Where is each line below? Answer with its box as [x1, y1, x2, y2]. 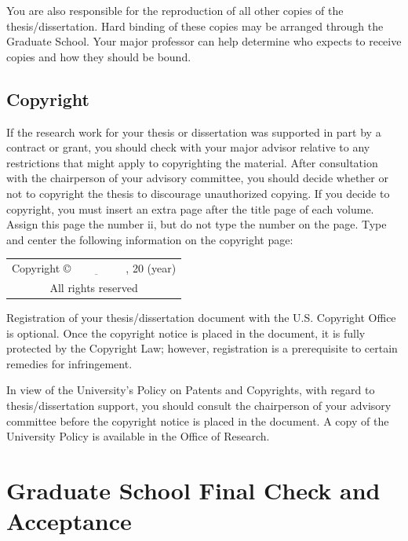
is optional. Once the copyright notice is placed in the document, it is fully [6, 324, 366, 341]
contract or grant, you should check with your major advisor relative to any [6, 139, 370, 155]
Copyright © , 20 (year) [12, 260, 177, 276]
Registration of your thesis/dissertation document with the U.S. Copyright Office [6, 309, 396, 326]
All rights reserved [49, 279, 138, 295]
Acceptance [6, 505, 132, 537]
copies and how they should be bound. [6, 48, 191, 64]
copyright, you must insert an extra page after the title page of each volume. [6, 200, 374, 217]
